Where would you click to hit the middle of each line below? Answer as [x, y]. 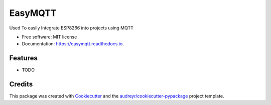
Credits [21, 84]
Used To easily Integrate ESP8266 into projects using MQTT [72, 28]
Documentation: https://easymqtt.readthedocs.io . [73, 44]
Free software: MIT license [49, 37]
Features [23, 58]
